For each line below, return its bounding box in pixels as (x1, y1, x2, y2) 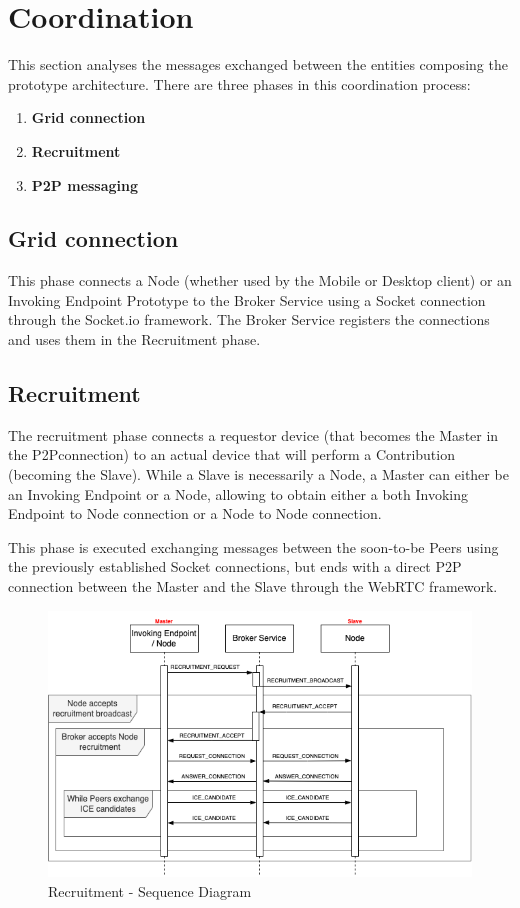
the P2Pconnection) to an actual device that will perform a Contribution (8, 444, 455, 465)
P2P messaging (31, 174, 139, 195)
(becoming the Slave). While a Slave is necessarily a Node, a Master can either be (8, 464, 509, 485)
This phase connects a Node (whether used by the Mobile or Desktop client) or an (8, 270, 512, 291)
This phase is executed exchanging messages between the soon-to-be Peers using (8, 536, 499, 557)
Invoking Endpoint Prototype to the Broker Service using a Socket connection (8, 289, 486, 310)
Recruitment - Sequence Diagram (48, 880, 252, 901)
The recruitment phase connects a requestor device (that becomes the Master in (8, 424, 499, 445)
